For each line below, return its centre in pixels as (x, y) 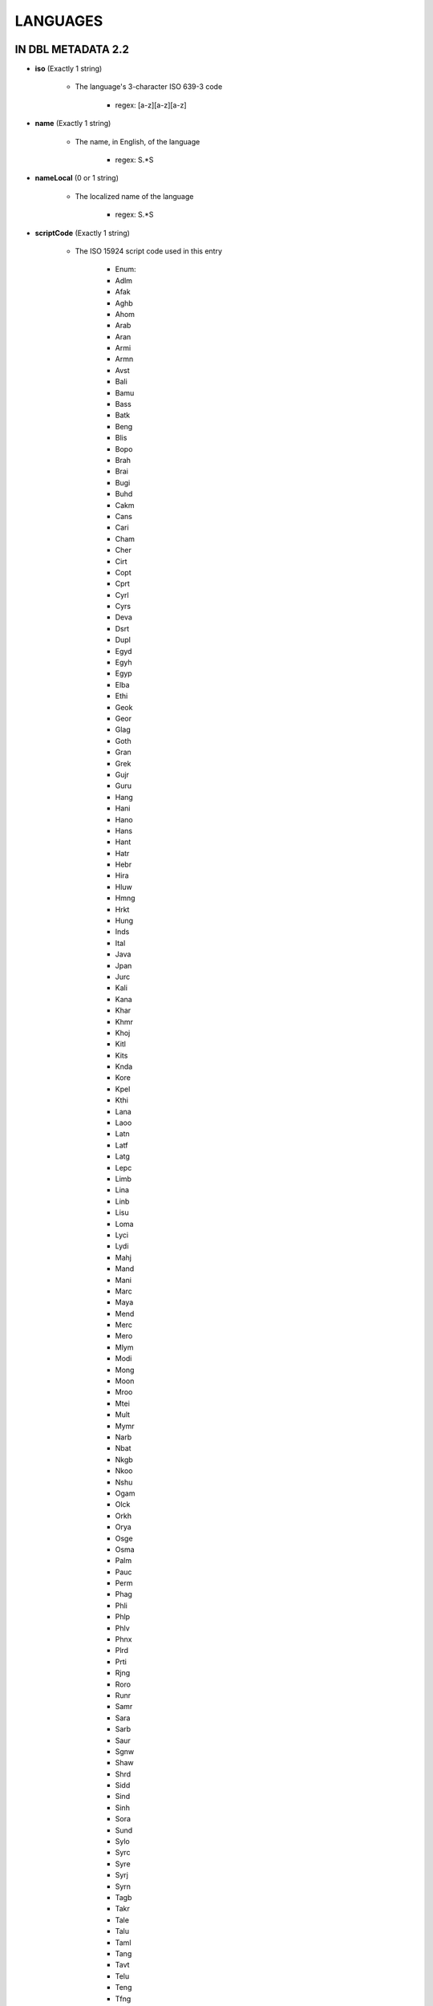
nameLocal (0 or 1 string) (77, 178)
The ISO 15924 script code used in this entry (149, 251)
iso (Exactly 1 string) (69, 69)
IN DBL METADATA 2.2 (72, 49)
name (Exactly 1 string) (73, 124)
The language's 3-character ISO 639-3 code (149, 87)
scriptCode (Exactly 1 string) (82, 233)
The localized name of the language (134, 196)
